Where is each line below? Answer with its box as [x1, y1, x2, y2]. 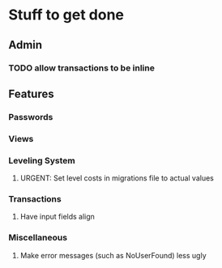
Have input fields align [19, 212, 96, 222]
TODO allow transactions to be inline [8, 62, 156, 74]
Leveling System [8, 155, 75, 166]
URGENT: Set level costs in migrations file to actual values [19, 173, 215, 183]
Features [8, 87, 54, 100]
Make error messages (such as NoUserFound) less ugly [19, 250, 207, 260]
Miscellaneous [8, 232, 67, 244]
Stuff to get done [8, 6, 124, 24]
